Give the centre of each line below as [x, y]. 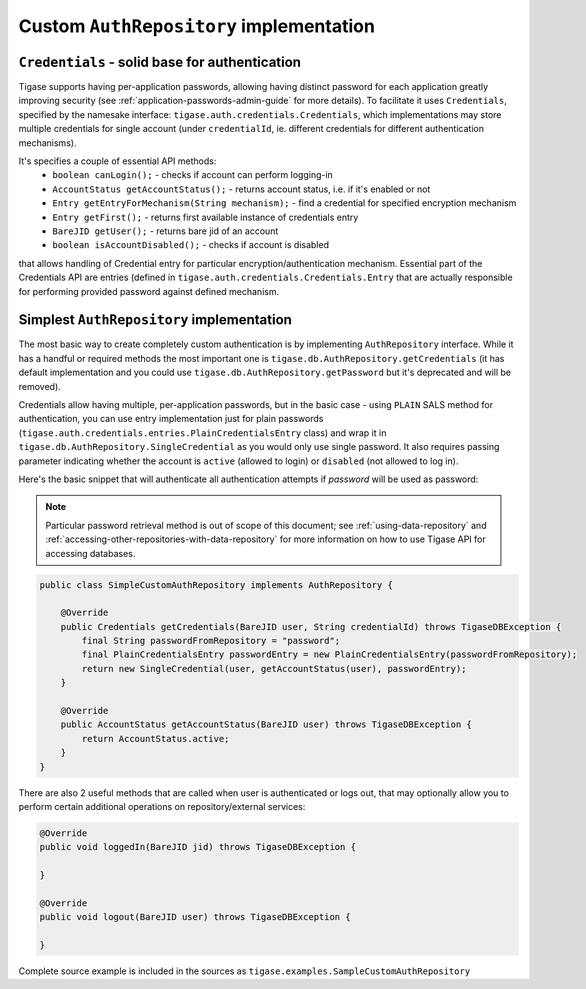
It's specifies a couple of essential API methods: [117, 161]
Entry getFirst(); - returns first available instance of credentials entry [205, 217]
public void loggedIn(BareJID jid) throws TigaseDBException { [198, 847]
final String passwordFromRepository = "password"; [211, 641]
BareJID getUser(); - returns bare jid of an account [165, 231]
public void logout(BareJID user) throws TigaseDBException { [195, 917]
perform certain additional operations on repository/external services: [162, 806]
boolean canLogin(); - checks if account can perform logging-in [193, 175]
